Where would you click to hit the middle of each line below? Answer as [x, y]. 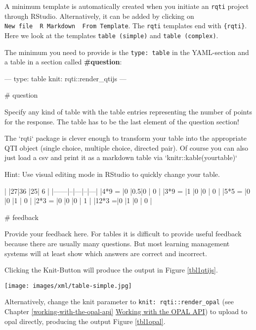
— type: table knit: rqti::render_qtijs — [65, 78]
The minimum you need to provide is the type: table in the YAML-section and [127, 52]
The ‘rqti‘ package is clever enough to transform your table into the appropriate [126, 138]
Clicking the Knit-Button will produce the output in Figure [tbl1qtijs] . [111, 270]
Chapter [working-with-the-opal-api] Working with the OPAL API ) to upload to [126, 311]
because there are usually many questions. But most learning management [117, 243]
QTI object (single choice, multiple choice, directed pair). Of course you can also [127, 147]
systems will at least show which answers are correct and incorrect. [106, 253]
